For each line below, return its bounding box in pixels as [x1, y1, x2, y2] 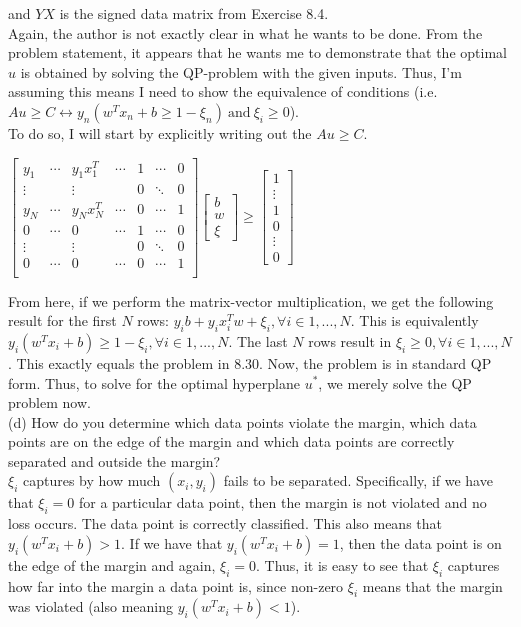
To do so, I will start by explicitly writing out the [8, 122, 312, 143]
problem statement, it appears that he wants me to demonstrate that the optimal [8, 42, 507, 63]
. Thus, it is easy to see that [255, 554, 429, 575]
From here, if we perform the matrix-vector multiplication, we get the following [8, 290, 494, 311]
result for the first [8, 310, 117, 331]
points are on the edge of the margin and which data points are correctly [8, 431, 455, 452]
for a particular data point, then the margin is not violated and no [78, 492, 487, 513]
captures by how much [22, 470, 161, 491]
